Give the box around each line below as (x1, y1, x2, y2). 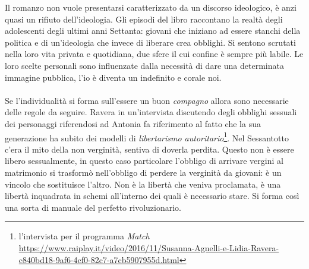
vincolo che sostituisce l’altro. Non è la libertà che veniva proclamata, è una (5, 178, 281, 190)
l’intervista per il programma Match (18, 230, 150, 242)
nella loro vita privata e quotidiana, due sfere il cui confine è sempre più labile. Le (5, 48, 304, 60)
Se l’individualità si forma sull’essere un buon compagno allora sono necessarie (5, 94, 289, 106)
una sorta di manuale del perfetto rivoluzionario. (5, 201, 181, 213)
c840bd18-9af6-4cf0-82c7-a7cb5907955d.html (18, 253, 179, 265)
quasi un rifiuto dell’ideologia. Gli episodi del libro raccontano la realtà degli (5, 12, 283, 25)
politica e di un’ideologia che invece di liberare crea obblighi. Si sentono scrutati (5, 36, 296, 48)
